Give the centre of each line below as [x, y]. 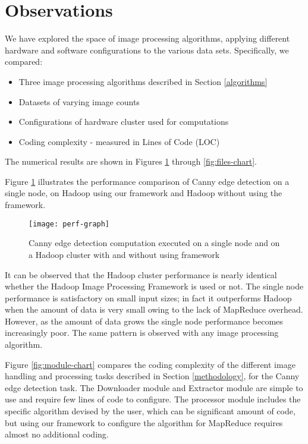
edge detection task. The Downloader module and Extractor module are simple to [154, 387]
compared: [24, 62]
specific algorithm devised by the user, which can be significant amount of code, [150, 411]
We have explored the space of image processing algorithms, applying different [147, 38]
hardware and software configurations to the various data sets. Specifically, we [147, 50]
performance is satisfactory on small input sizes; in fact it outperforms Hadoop [148, 297]
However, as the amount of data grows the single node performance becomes [144, 321]
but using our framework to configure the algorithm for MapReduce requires [144, 422]
